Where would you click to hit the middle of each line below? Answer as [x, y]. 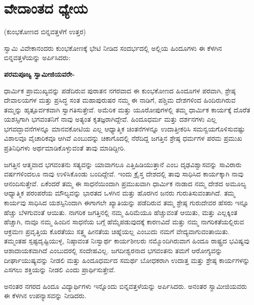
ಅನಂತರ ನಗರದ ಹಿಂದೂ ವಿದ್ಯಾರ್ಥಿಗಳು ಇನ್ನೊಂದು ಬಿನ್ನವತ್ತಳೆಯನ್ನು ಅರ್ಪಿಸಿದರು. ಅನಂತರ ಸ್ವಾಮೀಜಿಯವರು [126, 286]
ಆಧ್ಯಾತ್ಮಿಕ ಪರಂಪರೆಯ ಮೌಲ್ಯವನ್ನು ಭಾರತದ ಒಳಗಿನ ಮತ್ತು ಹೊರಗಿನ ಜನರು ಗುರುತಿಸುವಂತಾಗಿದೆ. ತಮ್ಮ [120, 193]
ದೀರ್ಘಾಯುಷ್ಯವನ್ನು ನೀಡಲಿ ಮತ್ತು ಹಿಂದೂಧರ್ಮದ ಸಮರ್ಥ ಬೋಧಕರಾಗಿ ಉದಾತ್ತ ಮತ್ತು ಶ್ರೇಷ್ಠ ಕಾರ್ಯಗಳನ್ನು [127, 260]
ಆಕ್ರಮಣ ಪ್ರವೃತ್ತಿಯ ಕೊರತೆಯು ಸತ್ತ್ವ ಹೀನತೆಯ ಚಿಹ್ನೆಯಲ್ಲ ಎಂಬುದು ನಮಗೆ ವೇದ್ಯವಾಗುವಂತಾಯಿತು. [117, 231]
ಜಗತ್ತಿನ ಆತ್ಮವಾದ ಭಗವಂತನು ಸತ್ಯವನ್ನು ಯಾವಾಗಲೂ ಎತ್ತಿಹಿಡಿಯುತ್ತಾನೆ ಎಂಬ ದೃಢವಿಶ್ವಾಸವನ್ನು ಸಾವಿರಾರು [123, 164]
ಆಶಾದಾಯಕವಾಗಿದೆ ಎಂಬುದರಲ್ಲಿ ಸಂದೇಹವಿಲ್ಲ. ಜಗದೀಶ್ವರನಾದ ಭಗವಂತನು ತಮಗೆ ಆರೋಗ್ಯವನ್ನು [113, 250]
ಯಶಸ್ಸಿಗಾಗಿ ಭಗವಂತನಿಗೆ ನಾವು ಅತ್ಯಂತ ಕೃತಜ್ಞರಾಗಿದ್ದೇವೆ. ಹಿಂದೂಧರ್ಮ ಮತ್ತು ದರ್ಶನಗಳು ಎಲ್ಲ [110, 119]
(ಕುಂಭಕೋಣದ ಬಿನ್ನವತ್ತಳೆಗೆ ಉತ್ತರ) [45, 32]
